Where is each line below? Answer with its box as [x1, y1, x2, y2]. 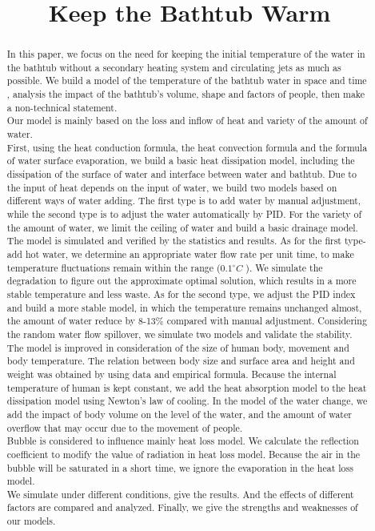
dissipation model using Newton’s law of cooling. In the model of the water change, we [6, 394, 368, 408]
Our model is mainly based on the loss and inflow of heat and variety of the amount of [6, 114, 368, 127]
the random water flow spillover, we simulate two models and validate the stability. [6, 327, 353, 340]
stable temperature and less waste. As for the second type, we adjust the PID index [6, 287, 356, 300]
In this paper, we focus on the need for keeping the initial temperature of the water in [6, 47, 365, 61]
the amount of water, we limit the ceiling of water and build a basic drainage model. [6, 220, 358, 234]
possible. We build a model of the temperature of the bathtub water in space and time [6, 74, 367, 87]
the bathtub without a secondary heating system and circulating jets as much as [6, 60, 341, 74]
